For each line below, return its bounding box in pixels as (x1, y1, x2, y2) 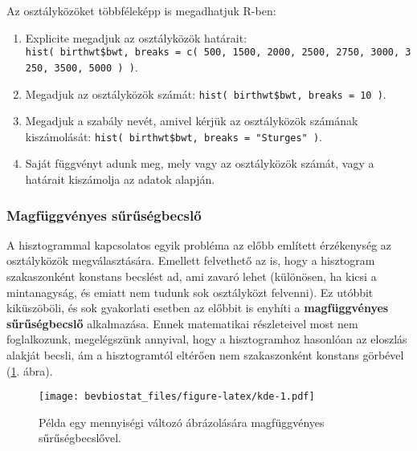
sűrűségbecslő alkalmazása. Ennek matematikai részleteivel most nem (6, 315, 358, 331)
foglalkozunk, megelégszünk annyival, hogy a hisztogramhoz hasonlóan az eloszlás (6, 331, 407, 347)
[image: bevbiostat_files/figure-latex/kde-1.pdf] (39, 391, 315, 403)
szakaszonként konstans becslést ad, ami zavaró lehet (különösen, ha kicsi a (6, 268, 377, 284)
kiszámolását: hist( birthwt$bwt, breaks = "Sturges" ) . (25, 128, 322, 144)
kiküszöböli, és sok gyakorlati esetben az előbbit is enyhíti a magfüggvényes (6, 299, 389, 316)
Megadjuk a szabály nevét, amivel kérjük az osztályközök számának (25, 112, 358, 129)
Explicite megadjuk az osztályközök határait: (25, 29, 247, 46)
